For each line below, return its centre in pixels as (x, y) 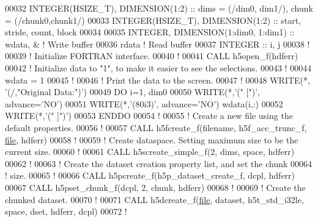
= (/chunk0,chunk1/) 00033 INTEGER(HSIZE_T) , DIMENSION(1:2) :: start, (153, 20)
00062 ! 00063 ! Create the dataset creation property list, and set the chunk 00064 (159, 163)
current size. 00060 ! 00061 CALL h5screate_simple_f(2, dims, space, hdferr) (150, 152)
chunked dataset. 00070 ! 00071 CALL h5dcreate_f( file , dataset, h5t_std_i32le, (154, 199)
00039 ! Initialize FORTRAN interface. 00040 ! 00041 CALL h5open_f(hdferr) (152, 56)
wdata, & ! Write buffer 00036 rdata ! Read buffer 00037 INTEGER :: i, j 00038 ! (157, 44)
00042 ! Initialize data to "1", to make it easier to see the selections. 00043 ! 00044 (158, 67)
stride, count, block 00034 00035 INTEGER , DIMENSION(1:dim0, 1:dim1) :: (150, 32)
